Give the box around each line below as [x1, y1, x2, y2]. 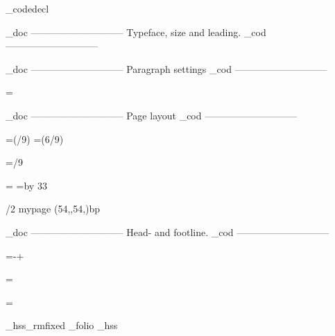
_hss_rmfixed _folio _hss [6, 318, 118, 333]
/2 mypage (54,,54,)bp [6, 201, 101, 216]
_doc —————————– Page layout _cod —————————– [6, 108, 298, 122]
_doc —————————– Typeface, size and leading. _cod [6, 24, 266, 39]
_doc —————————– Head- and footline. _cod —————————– [6, 224, 329, 239]
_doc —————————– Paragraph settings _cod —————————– [6, 61, 327, 76]
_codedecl [6, 1, 49, 15]
